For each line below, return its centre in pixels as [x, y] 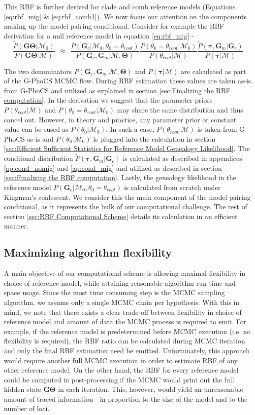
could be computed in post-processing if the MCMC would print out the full [119, 379]
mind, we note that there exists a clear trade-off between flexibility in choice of [123, 312]
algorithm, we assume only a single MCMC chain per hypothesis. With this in [122, 302]
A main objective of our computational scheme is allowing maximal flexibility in [125, 273]
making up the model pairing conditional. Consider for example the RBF [114, 26]
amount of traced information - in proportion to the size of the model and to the [126, 398]
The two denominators [38, 71]
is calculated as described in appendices [182, 158]
